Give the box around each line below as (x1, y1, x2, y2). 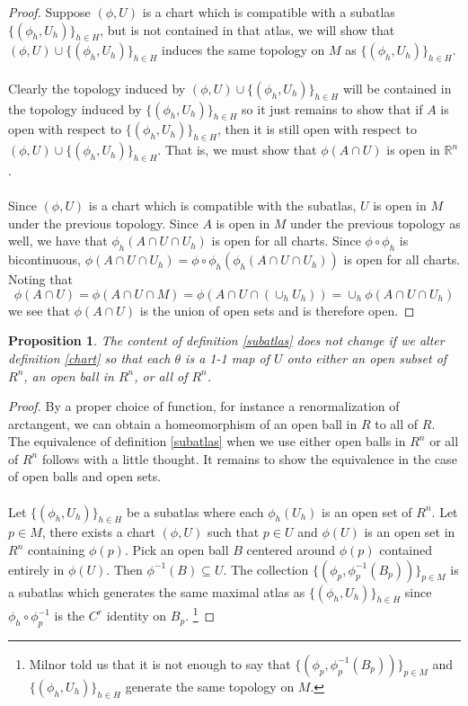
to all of (375, 414, 419, 433)
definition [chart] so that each (8, 348, 171, 367)
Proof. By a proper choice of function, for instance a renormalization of (8, 397, 400, 416)
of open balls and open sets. (8, 467, 162, 486)
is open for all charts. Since (211, 231, 361, 250)
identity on (106, 606, 167, 625)
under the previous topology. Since (8, 213, 199, 232)
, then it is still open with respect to (216, 120, 417, 139)
